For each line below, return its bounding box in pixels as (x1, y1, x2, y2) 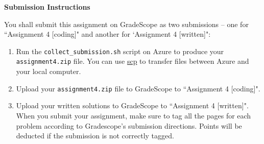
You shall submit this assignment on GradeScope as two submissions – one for (4, 18, 249, 29)
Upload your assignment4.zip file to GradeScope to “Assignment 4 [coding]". (16, 83, 260, 93)
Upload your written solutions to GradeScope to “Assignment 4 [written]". (16, 100, 249, 111)
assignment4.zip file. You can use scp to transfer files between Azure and (16, 56, 249, 66)
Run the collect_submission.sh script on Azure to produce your (16, 45, 224, 56)
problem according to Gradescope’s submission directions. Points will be (16, 120, 242, 131)
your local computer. (16, 66, 81, 77)
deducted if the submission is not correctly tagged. (16, 130, 174, 141)
